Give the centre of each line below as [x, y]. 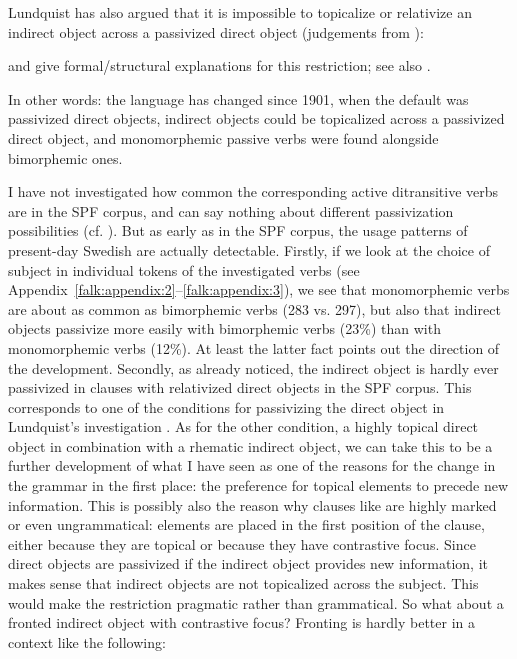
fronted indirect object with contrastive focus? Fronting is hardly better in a [241, 622]
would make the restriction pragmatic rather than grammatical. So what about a [256, 602]
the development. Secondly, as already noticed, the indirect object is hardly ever [253, 367]
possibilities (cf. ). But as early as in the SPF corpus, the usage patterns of [238, 230]
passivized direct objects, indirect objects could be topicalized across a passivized [256, 118]
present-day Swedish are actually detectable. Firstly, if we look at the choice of [249, 249]
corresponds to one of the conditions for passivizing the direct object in [226, 406]
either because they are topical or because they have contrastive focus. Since [242, 543]
